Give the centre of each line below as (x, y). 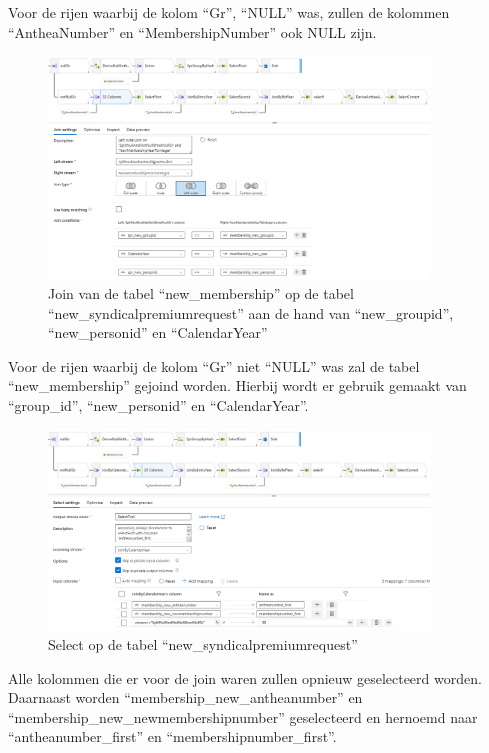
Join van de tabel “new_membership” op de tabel (201, 292)
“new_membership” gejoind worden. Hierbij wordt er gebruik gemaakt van (237, 385)
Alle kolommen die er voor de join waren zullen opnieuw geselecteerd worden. (245, 677)
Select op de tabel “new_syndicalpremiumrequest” (203, 643)
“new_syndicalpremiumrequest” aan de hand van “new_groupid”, (251, 312)
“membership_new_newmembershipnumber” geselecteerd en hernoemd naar (243, 716)
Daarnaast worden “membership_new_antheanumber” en (185, 697)
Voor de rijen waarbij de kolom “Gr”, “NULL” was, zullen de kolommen (229, 12)
